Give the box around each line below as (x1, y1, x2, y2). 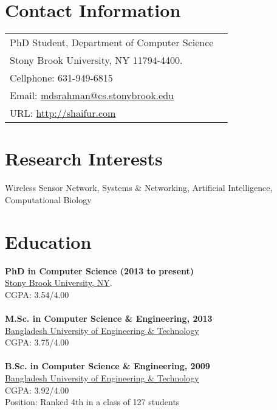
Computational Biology (5, 193, 92, 206)
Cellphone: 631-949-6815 (10, 71, 113, 85)
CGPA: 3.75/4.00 (5, 336, 69, 349)
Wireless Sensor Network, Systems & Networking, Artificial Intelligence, (5, 181, 273, 194)
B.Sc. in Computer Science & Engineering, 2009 (5, 360, 210, 372)
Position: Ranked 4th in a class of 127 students (5, 395, 180, 408)
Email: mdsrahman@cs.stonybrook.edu (10, 88, 174, 103)
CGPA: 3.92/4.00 (5, 383, 69, 396)
